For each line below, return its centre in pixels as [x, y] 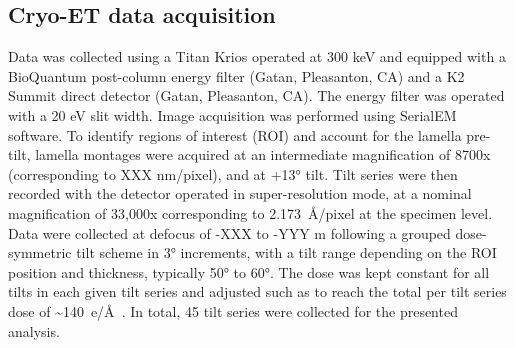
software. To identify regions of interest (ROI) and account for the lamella [235, 134]
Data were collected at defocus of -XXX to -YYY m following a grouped [229, 232]
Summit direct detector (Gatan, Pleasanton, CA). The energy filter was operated [256, 95]
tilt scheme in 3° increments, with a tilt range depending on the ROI [286, 252]
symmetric [40, 252]
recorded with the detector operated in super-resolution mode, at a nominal [240, 193]
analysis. [34, 330]
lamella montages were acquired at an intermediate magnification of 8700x [263, 154]
